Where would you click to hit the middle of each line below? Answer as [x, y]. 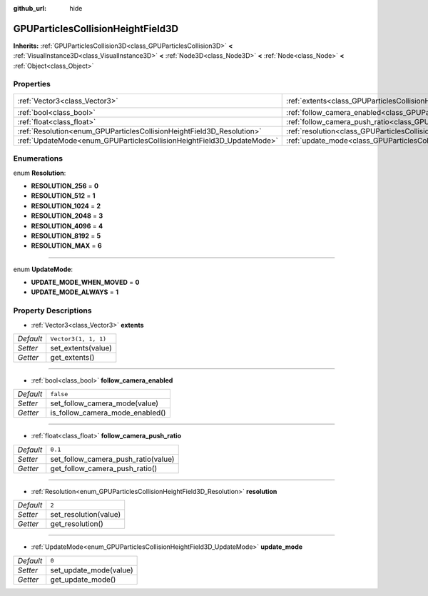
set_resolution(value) [86, 515]
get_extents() [72, 358]
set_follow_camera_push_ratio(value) [112, 459]
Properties [32, 84]
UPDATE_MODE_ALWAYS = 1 [75, 292]
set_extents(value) [81, 348]
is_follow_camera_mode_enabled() [108, 413]
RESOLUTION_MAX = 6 [67, 246]
